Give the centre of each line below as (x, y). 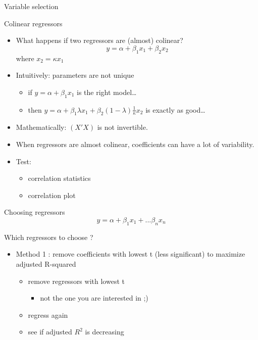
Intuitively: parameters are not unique (75, 75)
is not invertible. (122, 127)
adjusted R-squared (46, 263)
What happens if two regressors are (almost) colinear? (99, 40)
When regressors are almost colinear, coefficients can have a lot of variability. (135, 144)
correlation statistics (59, 178)
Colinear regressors (33, 23)
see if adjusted (50, 332)
